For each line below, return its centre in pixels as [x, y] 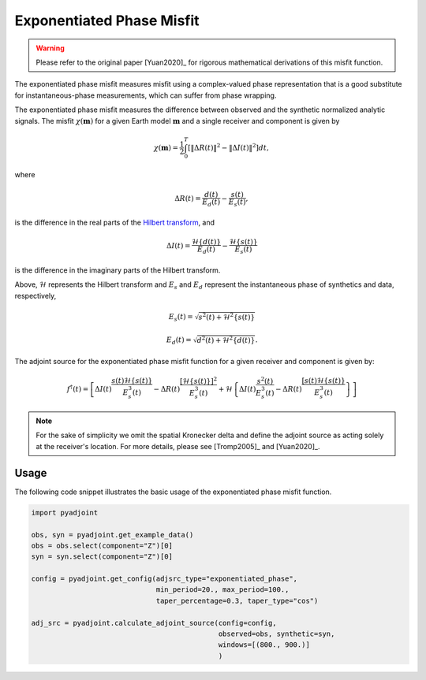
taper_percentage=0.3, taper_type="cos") [237, 600]
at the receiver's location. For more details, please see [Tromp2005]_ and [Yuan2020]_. [178, 446]
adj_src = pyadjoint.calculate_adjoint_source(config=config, [154, 623]
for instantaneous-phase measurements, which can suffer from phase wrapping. [146, 95]
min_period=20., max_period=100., [222, 590]
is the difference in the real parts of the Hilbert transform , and [115, 223]
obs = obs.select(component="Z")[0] [102, 545]
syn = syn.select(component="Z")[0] [102, 557]
